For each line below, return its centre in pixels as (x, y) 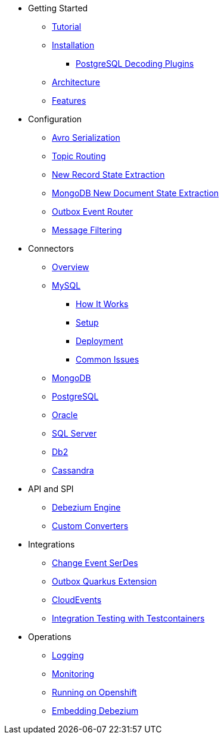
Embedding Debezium (95, 711)
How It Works (102, 304)
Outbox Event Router (93, 211)
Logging (68, 655)
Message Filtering (87, 230)
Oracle (65, 415)
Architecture (76, 82)
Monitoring (73, 674)
